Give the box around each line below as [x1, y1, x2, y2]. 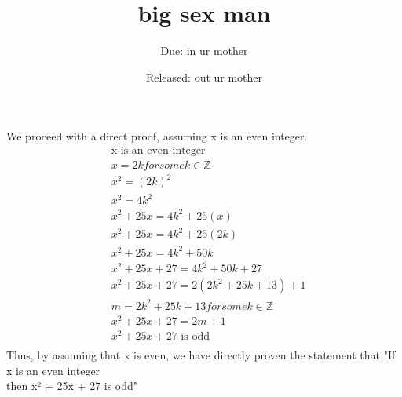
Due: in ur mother [160, 42, 248, 59]
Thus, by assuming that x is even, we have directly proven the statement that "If [6, 346, 396, 362]
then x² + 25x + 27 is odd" [6, 377, 138, 394]
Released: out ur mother [145, 68, 263, 85]
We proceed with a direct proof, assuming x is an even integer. [6, 128, 308, 144]
